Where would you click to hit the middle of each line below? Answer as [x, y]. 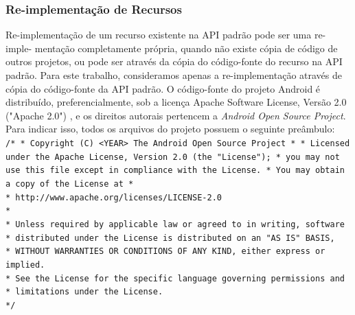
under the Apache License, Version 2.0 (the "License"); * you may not [173, 157]
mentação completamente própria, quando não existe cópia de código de [186, 48]
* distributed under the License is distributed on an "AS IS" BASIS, [170, 238]
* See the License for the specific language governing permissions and [175, 278]
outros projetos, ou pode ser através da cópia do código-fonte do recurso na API [174, 61]
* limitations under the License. [84, 292]
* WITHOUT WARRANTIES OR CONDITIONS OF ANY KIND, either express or [165, 252]
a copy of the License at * [70, 184]
